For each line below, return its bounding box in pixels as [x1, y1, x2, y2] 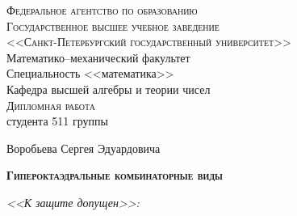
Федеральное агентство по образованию [6, 2, 198, 18]
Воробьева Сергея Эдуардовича [6, 139, 161, 156]
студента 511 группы [6, 112, 108, 129]
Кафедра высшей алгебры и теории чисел [6, 80, 211, 97]
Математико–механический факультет [6, 49, 190, 66]
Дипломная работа [6, 96, 95, 113]
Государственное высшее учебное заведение [6, 17, 220, 34]
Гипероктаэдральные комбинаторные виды [6, 167, 223, 184]
